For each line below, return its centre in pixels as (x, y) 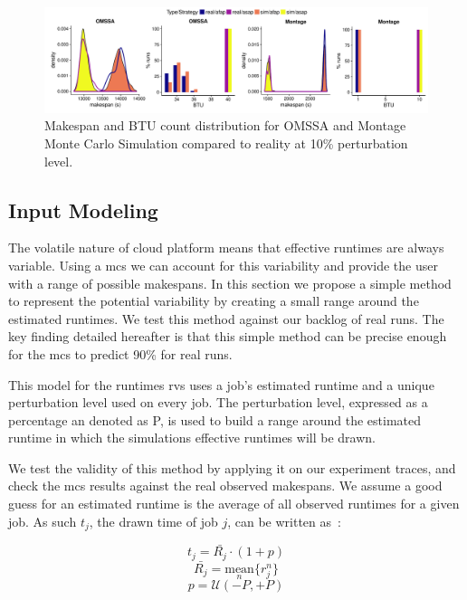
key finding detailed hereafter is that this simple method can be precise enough (228, 336)
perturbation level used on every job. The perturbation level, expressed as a (218, 402)
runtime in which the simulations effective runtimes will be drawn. (192, 438)
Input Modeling (83, 210)
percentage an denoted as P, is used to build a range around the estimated (215, 419)
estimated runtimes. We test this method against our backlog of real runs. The (226, 318)
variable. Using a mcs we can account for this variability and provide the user (223, 265)
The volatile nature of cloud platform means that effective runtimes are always (226, 248)
